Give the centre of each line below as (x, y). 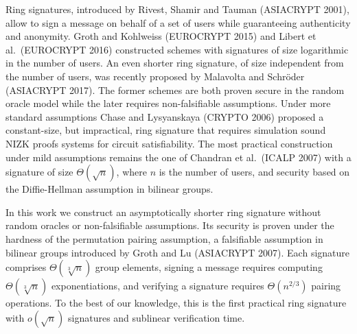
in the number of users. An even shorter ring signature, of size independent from (175, 63)
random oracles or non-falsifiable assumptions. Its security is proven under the (170, 225)
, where (131, 172)
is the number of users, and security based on (254, 172)
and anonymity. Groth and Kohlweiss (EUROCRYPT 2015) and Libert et (161, 36)
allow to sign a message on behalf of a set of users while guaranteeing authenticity (178, 22)
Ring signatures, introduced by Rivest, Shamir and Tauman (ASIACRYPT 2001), (177, 9)
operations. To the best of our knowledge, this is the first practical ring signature (176, 303)
